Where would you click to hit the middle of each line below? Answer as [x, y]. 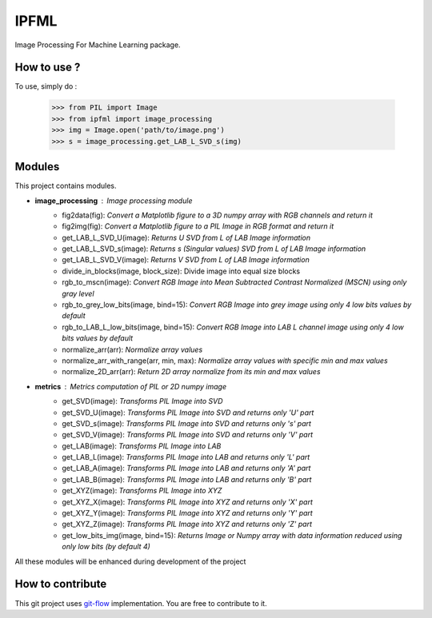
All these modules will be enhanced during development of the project [130, 561]
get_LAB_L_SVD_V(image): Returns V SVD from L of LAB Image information [186, 260]
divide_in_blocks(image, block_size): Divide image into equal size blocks [181, 271]
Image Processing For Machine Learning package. [98, 45]
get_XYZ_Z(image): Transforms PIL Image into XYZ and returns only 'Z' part [187, 524]
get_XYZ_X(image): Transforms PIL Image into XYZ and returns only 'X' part [188, 502]
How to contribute [61, 584]
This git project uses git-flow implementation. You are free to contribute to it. [141, 603]
